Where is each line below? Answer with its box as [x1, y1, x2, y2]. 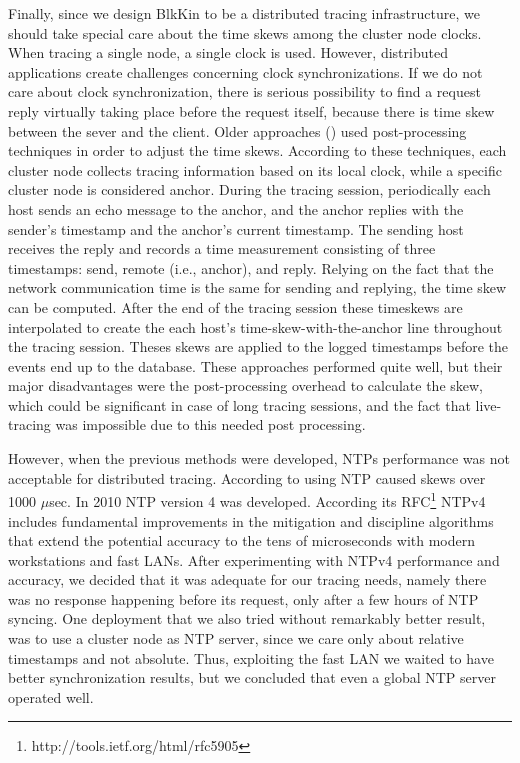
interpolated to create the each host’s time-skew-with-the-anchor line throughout [8, 316, 503, 337]
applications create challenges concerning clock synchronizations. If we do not [8, 61, 483, 82]
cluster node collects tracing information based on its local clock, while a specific [8, 159, 502, 180]
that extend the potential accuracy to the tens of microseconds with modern [8, 530, 475, 551]
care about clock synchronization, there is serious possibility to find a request [8, 81, 481, 102]
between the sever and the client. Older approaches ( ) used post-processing [8, 120, 467, 141]
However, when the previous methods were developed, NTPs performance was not [8, 448, 510, 469]
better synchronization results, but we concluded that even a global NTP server [8, 667, 496, 688]
